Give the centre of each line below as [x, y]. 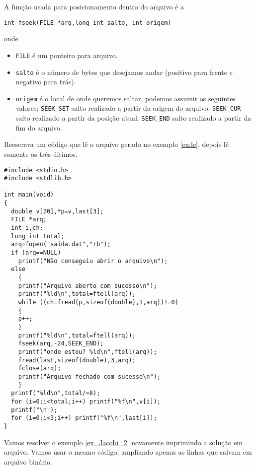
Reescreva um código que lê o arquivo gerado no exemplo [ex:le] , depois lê [116, 144]
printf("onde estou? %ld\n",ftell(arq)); [87, 352]
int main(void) [29, 195]
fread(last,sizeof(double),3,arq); [77, 360]
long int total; [38, 236]
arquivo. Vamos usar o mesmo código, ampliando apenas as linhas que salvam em [128, 452]
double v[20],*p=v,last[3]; [57, 211]
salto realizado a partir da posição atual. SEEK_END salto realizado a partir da [133, 118]
